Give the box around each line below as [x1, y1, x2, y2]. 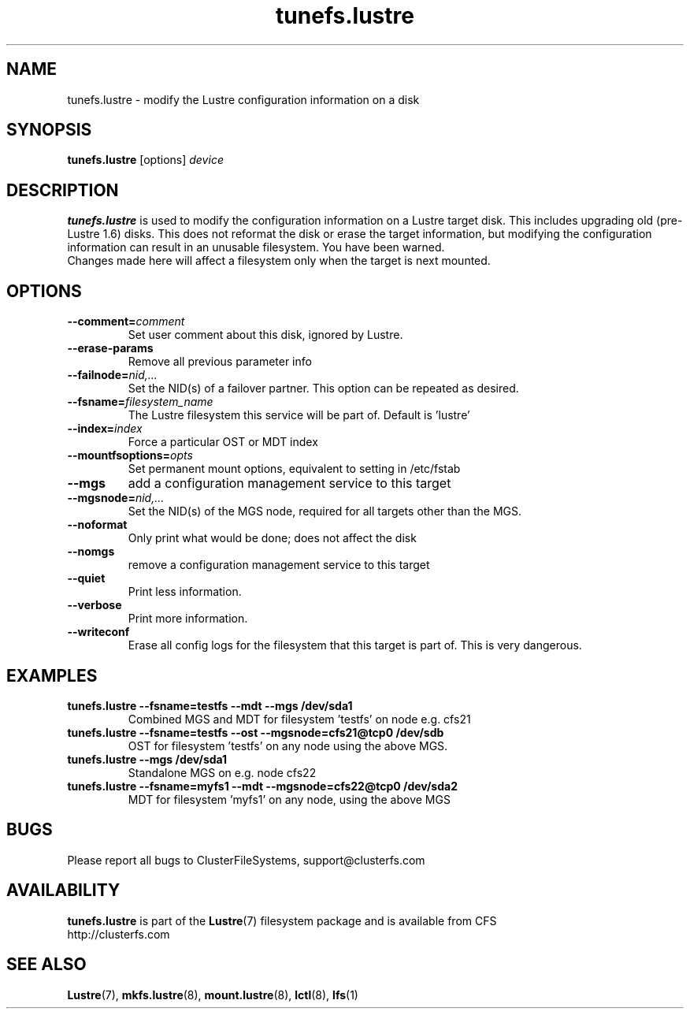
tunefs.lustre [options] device [67, 153, 224, 167]
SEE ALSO [6, 954, 87, 975]
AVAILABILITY [6, 880, 121, 901]
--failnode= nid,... [67, 368, 158, 382]
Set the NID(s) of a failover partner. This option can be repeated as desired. [128, 381, 519, 396]
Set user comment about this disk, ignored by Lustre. [128, 328, 403, 342]
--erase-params [67, 341, 154, 355]
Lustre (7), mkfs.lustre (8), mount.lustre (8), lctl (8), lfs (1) [67, 987, 358, 1002]
